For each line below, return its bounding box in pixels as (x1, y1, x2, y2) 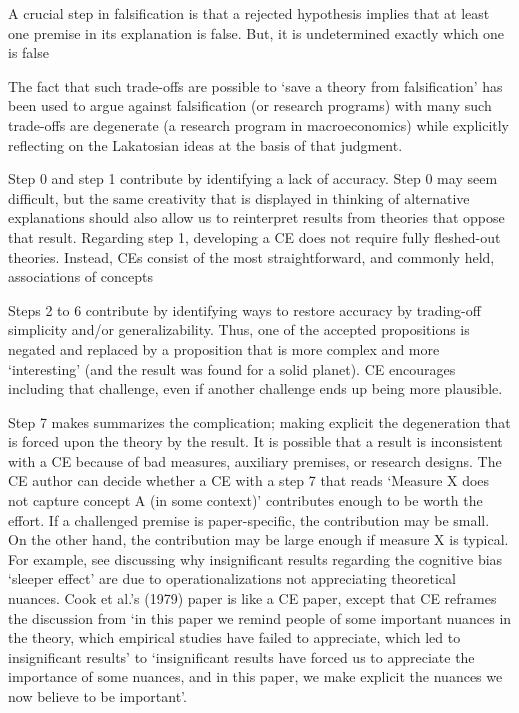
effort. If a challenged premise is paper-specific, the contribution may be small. (8, 509, 490, 530)
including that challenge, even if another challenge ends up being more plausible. (8, 378, 503, 399)
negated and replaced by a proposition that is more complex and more (8, 338, 440, 359)
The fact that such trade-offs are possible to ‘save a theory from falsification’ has (8, 75, 503, 96)
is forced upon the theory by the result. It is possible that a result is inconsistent (8, 431, 503, 452)
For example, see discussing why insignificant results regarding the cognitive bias (8, 548, 503, 569)
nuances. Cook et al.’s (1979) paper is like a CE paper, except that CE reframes (8, 588, 497, 609)
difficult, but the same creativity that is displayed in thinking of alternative (8, 187, 470, 208)
